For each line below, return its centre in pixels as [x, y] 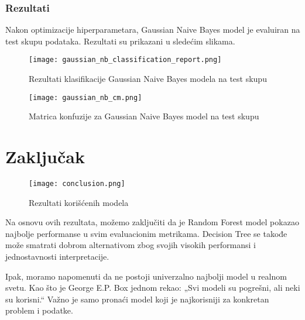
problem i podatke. [39, 310]
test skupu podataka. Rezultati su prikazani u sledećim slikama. [120, 41]
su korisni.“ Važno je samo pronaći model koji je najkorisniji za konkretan [137, 299]
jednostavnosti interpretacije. [57, 257]
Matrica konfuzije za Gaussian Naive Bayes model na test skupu [144, 116]
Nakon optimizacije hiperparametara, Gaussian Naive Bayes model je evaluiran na [153, 30]
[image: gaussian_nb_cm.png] [85, 97]
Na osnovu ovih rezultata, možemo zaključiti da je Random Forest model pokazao [152, 222]
